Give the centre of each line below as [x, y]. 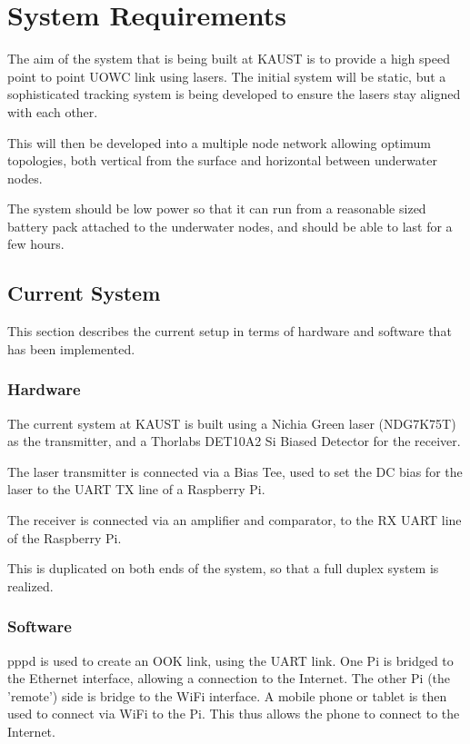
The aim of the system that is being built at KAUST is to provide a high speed [229, 59]
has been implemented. [71, 348]
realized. [30, 585]
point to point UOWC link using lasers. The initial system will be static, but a [227, 76]
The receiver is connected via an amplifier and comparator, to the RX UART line [235, 520]
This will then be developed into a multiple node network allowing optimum [220, 142]
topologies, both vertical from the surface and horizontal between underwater [222, 160]
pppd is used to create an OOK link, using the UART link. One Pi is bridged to [230, 660]
